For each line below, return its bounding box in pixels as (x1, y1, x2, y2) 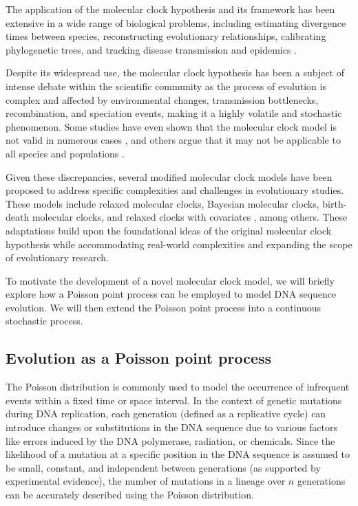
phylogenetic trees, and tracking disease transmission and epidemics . (6, 42, 297, 56)
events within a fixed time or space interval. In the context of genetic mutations (6, 393, 342, 407)
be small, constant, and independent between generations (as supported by (6, 460, 321, 474)
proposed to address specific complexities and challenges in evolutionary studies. (6, 183, 344, 197)
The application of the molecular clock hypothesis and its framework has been (6, 2, 335, 16)
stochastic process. (6, 313, 83, 328)
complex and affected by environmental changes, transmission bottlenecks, (6, 92, 319, 107)
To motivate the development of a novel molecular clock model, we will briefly (6, 273, 335, 287)
